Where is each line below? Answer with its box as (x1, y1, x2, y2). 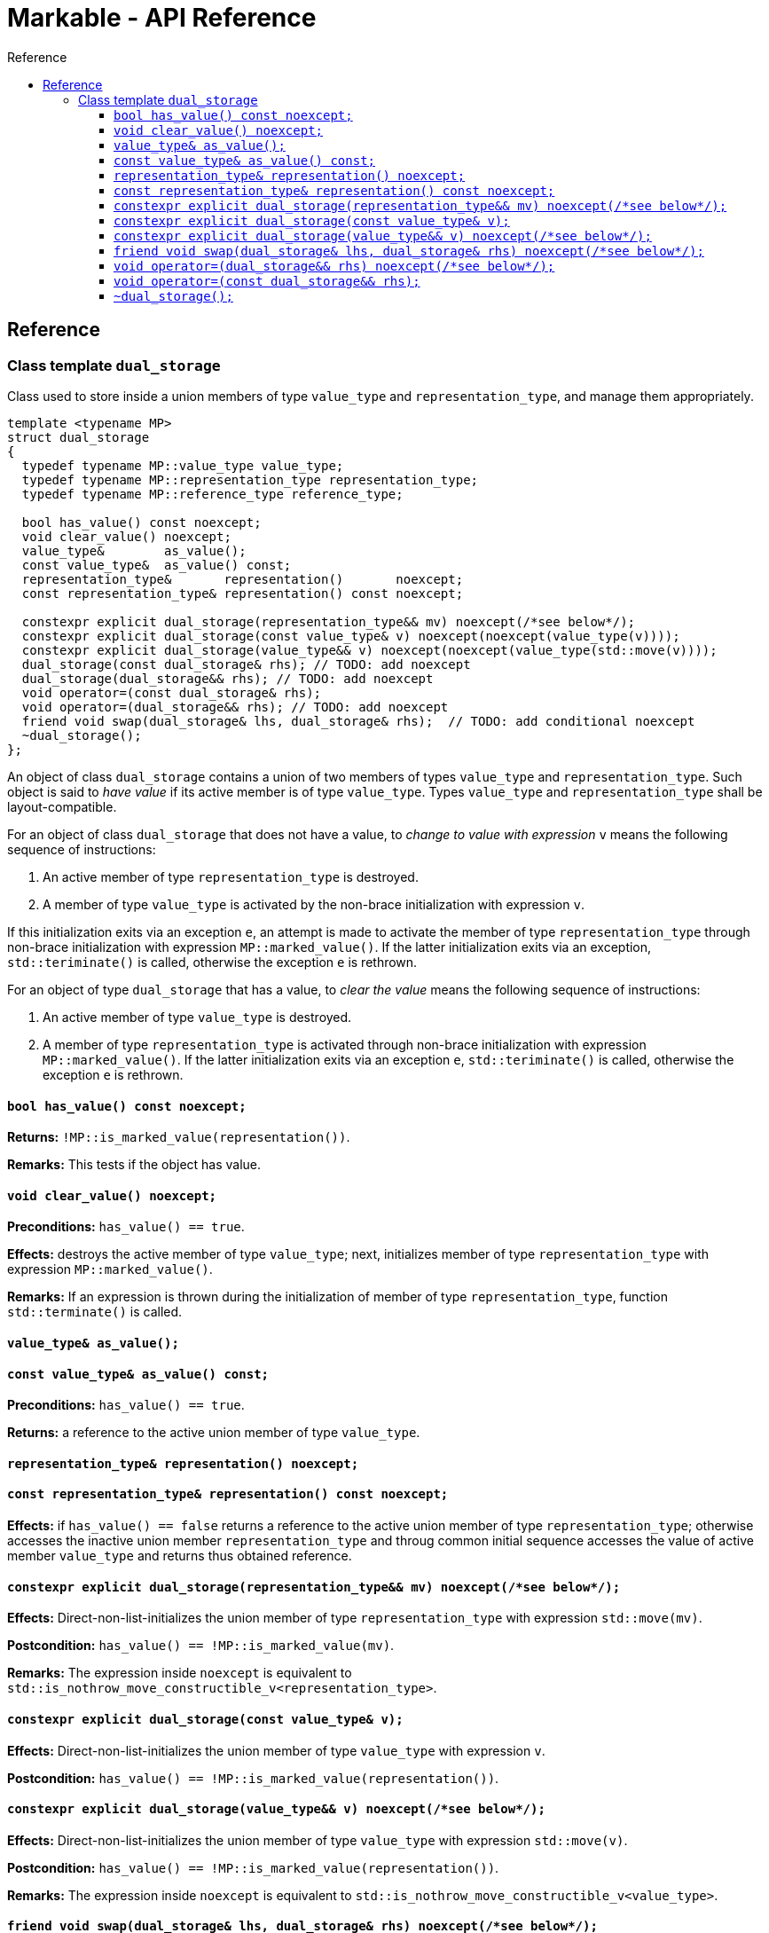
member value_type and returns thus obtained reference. (7, 1548, 352, 1564)
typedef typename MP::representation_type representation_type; (21, 472, 479, 487)
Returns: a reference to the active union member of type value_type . (7, 1425, 420, 1441)
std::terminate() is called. (7, 1304, 183, 1320)
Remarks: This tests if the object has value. (7, 1157, 262, 1173)
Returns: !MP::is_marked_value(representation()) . (7, 1129, 350, 1145)
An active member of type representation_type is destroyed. (43, 868, 419, 884)
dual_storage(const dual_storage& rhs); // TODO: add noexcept (21, 656, 471, 672)
